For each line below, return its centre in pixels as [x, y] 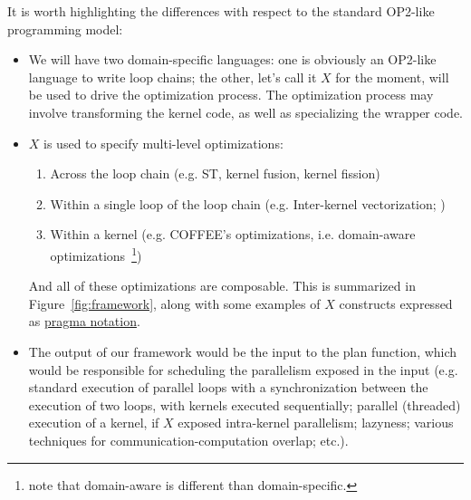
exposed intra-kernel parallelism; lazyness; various [316, 423]
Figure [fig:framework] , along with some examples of [174, 303]
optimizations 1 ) [96, 254]
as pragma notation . [84, 321]
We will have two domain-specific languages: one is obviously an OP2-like [232, 59]
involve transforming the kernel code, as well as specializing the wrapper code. [246, 112]
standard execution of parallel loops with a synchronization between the [228, 387]
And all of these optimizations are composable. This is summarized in [222, 286]
